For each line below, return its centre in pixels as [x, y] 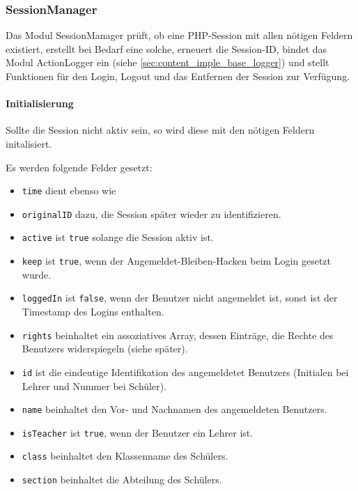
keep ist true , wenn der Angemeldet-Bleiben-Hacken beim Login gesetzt [176, 261]
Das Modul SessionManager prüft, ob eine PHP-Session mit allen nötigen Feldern [179, 35]
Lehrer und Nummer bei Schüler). [94, 385]
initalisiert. [29, 143]
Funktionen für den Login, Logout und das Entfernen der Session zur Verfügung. [178, 76]
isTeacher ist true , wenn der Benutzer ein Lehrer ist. [138, 432]
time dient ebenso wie [69, 190]
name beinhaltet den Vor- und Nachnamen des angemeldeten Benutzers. [174, 409]
